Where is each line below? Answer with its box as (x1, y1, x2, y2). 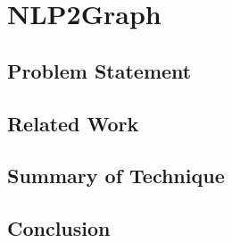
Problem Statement (7, 56, 192, 84)
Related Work (7, 109, 139, 137)
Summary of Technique (7, 162, 225, 189)
